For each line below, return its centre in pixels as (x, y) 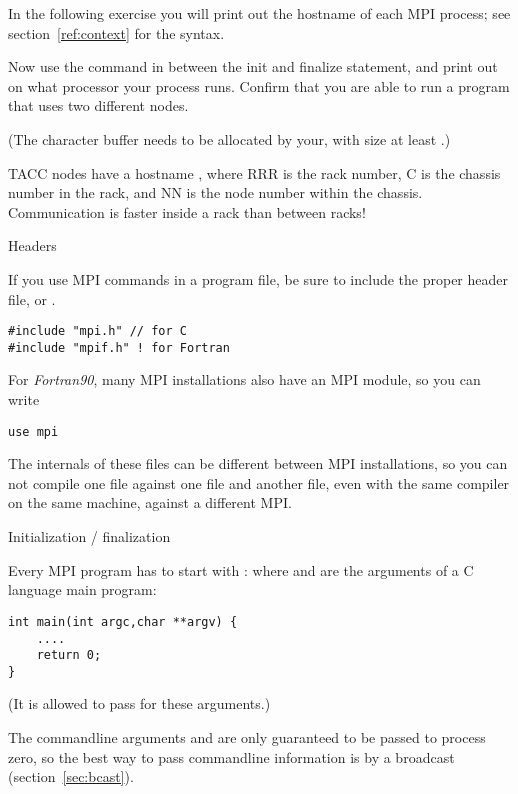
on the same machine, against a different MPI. (150, 502)
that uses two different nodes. (98, 105)
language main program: (82, 589)
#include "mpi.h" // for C (97, 331)
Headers (32, 245)
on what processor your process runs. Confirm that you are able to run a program (259, 85)
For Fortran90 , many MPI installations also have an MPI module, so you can (244, 379)
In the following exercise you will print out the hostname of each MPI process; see (259, 13)
